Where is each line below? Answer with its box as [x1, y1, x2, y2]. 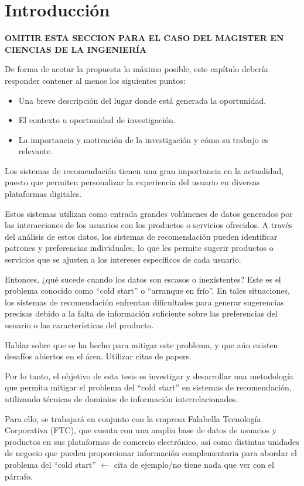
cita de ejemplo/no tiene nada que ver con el [114, 458, 274, 470]
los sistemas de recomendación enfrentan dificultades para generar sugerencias [5, 295, 284, 308]
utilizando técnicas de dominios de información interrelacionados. [5, 392, 238, 405]
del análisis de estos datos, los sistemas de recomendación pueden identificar [5, 230, 278, 242]
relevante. [18, 145, 53, 157]
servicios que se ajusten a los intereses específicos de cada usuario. [5, 253, 241, 266]
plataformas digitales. [5, 188, 82, 200]
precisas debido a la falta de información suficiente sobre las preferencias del [5, 307, 278, 320]
